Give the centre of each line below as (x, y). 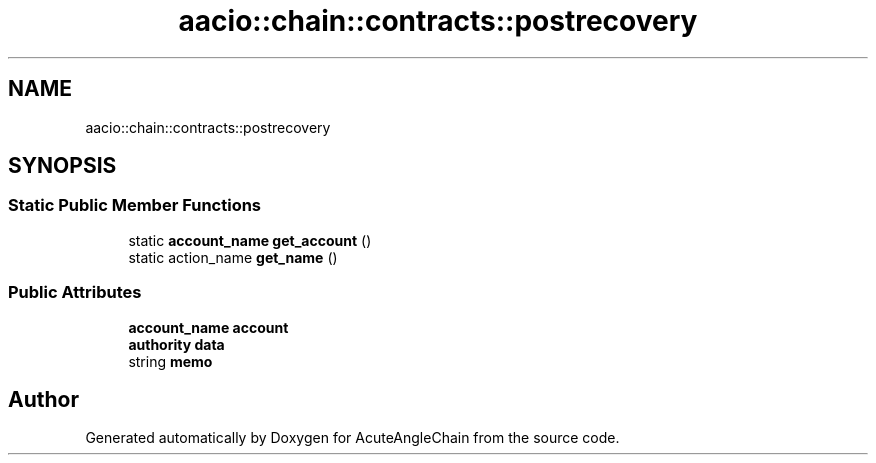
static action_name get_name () (233, 257)
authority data (176, 344)
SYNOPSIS (62, 166)
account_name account (208, 327)
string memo (170, 361)
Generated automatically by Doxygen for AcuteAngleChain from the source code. (352, 438)
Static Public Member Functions (135, 205)
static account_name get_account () (250, 240)
